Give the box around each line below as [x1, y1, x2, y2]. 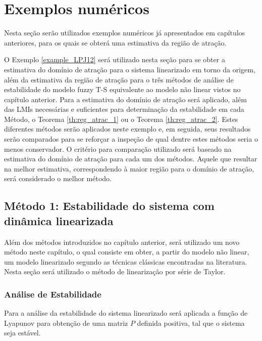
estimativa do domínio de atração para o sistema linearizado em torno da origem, [4, 64, 255, 74]
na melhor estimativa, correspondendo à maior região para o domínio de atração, [4, 163, 254, 174]
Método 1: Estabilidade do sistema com [4, 198, 215, 214]
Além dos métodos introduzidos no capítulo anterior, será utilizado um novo [4, 236, 240, 247]
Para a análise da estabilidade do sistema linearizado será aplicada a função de [4, 308, 248, 318]
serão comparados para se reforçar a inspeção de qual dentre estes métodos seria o [4, 134, 258, 144]
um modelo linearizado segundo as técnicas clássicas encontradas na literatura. [4, 256, 247, 267]
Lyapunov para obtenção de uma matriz [4, 317, 128, 328]
